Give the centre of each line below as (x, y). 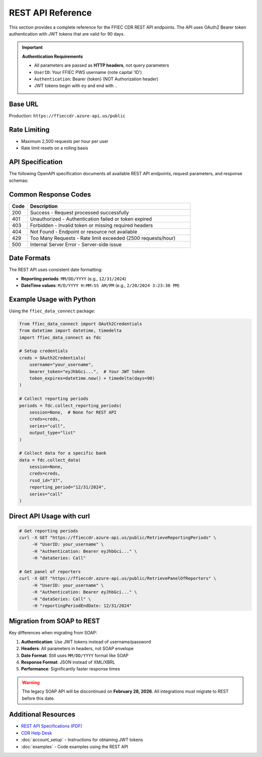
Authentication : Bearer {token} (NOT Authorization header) (96, 79)
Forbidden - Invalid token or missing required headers (91, 225)
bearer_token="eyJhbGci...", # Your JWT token (87, 371)
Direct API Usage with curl (49, 516)
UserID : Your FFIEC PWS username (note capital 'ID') (88, 72)
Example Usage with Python (52, 299)
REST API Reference (50, 13)
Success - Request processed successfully (79, 213)
